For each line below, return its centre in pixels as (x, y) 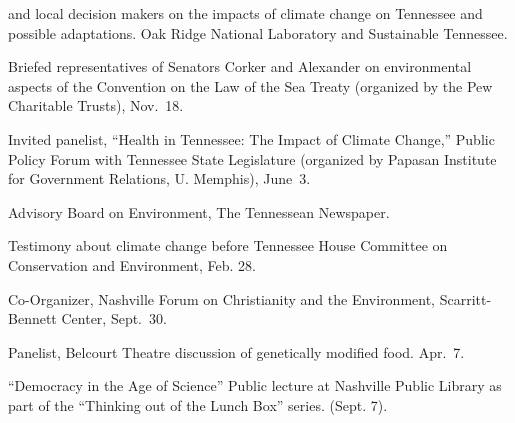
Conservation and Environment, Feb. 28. (132, 264)
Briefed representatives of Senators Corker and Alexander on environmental (240, 66)
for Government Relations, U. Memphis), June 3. (159, 178)
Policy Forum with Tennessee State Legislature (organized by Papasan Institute (252, 158)
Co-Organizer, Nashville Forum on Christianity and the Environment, (222, 298)
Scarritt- (465, 298)
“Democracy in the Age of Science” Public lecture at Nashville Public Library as (255, 385)
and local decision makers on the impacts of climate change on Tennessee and (245, 13)
